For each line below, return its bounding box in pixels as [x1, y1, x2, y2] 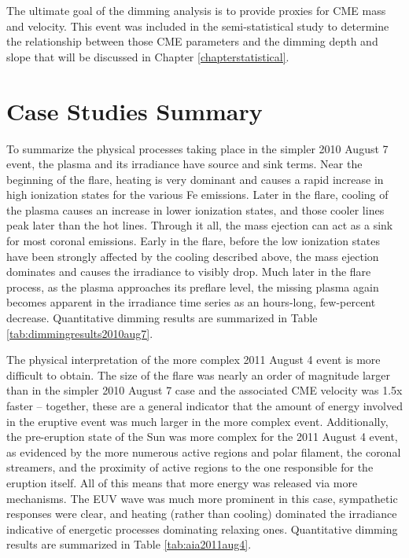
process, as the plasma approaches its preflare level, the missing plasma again [6, 278, 379, 295]
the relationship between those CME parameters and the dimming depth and [6, 33, 378, 50]
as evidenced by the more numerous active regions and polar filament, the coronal [6, 443, 401, 460]
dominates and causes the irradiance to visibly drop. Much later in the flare [6, 263, 371, 280]
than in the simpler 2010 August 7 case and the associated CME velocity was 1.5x [6, 382, 403, 398]
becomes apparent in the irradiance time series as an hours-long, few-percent [6, 294, 376, 310]
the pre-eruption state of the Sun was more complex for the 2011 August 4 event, [6, 428, 398, 445]
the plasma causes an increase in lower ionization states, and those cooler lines [6, 201, 385, 218]
